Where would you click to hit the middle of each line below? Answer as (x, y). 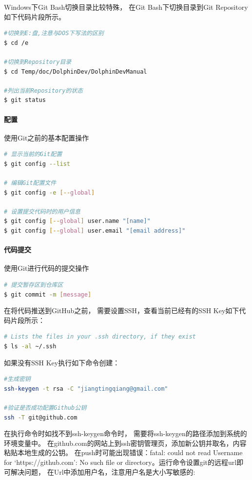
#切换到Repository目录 (38, 62)
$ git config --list (37, 164)
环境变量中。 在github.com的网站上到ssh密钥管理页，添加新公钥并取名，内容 (125, 443)
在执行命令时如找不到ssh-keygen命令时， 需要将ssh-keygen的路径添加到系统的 (126, 433)
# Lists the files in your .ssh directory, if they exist (100, 337)
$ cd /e (16, 43)
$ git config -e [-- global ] (49, 192)
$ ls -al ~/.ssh (30, 347)
